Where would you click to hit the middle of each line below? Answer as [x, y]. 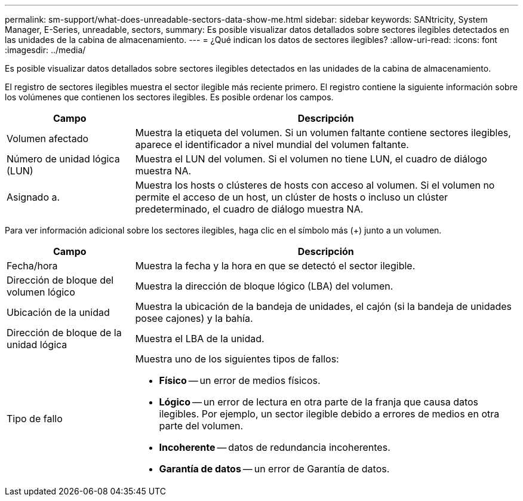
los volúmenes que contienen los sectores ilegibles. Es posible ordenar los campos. [169, 97]
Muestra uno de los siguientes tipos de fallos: [237, 359]
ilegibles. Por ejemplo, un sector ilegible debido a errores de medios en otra [329, 414]
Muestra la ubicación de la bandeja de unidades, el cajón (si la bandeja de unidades [324, 306]
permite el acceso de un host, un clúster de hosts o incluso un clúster [292, 197]
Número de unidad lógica [63, 159]
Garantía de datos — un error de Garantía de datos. [274, 469]
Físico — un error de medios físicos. [240, 380]
